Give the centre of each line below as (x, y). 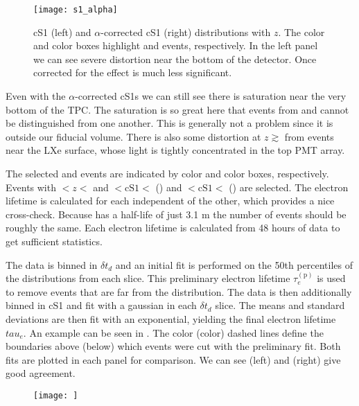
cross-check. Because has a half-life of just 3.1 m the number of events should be (176, 214)
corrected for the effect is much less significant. (133, 72)
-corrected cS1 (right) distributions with (186, 32)
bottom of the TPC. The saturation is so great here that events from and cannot (177, 109)
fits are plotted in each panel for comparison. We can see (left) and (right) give (173, 359)
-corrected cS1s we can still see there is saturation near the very (211, 96)
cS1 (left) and (62, 32)
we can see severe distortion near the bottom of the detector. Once (175, 59)
